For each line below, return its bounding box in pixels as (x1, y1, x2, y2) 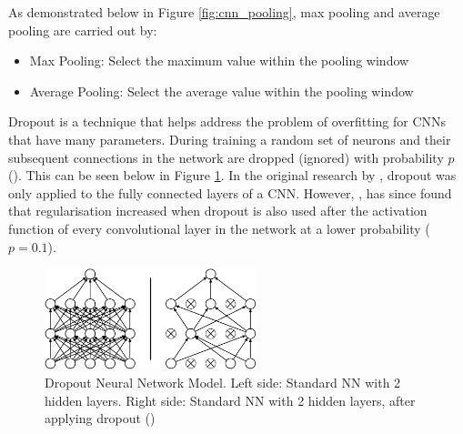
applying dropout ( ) (45, 409, 156, 428)
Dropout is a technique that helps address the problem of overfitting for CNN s (8, 112, 447, 131)
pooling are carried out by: (8, 20, 157, 39)
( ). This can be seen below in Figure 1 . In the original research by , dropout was (8, 166, 457, 185)
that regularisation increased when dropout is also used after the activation (8, 201, 428, 220)
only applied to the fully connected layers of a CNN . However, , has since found (8, 183, 452, 202)
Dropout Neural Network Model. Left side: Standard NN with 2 (45, 372, 401, 391)
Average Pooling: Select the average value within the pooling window (29, 81, 414, 100)
